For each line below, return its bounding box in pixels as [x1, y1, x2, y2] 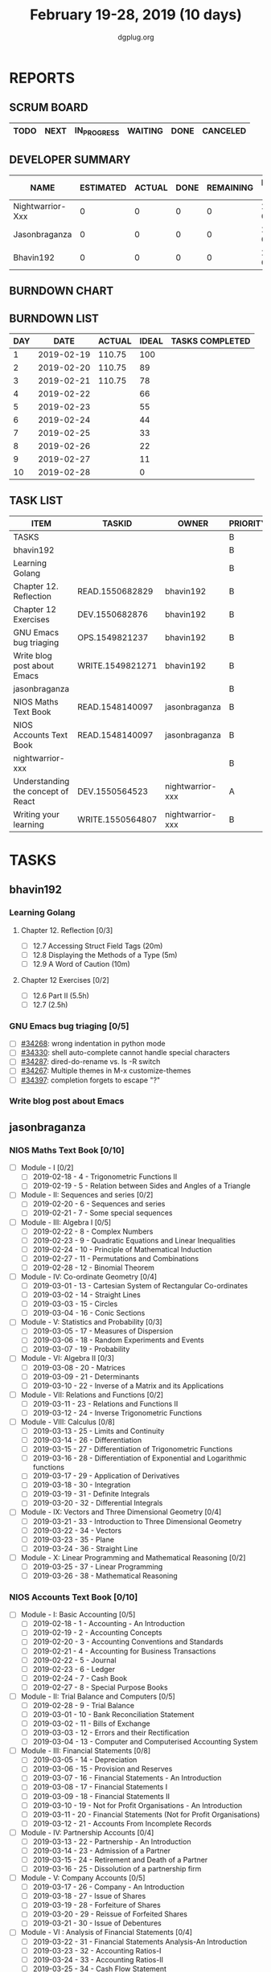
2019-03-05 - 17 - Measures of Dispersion [32, 1326, 174, 1336]
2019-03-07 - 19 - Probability [32, 1345, 130, 1354]
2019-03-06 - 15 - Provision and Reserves [32, 1764, 173, 1774]
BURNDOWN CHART [9, 284, 114, 298]
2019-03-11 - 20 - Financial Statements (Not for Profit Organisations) [32, 1810, 261, 1819]
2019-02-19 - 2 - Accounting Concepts [32, 1628, 162, 1637]
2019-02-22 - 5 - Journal [32, 1655, 117, 1665]
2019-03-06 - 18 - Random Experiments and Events [32, 1335, 204, 1345]
